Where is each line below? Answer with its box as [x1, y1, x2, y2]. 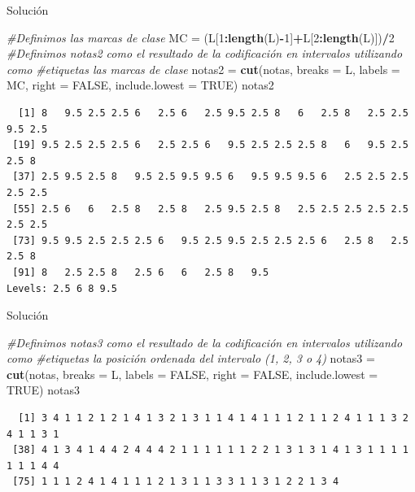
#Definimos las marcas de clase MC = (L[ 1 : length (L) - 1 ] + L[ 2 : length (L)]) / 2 [7, 28, 395, 46]
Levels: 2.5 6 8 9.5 [7, 282, 118, 294]
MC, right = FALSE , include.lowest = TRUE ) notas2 [7, 76, 274, 94]
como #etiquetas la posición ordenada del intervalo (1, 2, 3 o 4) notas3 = [7, 350, 375, 367]
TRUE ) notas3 [7, 381, 80, 398]
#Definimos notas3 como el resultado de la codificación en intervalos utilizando [7, 333, 403, 350]
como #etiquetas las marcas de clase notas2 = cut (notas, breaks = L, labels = [7, 60, 400, 77]
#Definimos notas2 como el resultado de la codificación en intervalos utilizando [7, 45, 403, 62]
